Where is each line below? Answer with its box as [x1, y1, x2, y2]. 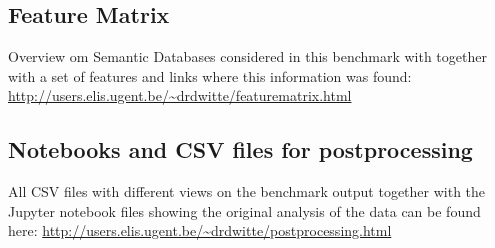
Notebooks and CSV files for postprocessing [8, 134, 473, 165]
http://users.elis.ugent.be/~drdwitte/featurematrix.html [8, 85, 352, 106]
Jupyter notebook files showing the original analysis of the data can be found [8, 200, 481, 221]
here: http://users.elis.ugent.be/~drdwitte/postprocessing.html [8, 220, 392, 241]
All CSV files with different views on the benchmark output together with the [8, 181, 486, 202]
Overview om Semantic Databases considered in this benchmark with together [8, 46, 487, 67]
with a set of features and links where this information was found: [8, 65, 412, 86]
